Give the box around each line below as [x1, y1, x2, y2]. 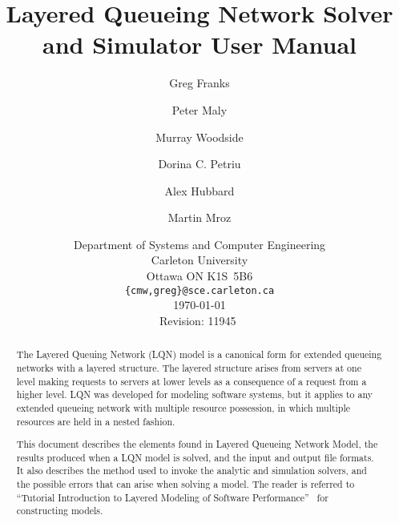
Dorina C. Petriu [158, 155, 241, 172]
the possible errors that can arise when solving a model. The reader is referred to [16, 477, 355, 491]
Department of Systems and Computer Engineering [73, 235, 326, 252]
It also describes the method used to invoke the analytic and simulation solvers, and [16, 464, 367, 477]
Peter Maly [171, 101, 228, 118]
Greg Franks [169, 74, 230, 91]
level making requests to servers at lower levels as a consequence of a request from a [16, 374, 367, 388]
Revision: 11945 [159, 312, 236, 328]
